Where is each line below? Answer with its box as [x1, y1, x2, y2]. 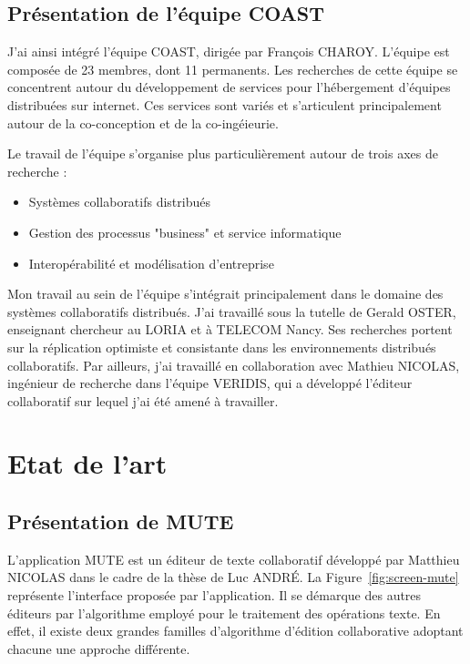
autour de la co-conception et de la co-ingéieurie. [7, 113, 279, 132]
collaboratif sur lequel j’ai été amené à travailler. [7, 391, 279, 410]
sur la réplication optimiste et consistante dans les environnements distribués [7, 337, 436, 356]
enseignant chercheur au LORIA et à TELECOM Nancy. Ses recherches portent [7, 320, 453, 339]
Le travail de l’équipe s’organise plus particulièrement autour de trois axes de [7, 144, 438, 163]
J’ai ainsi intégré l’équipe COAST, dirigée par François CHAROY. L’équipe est [7, 42, 450, 61]
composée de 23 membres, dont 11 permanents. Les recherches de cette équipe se [7, 59, 458, 78]
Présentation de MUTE [7, 507, 234, 536]
